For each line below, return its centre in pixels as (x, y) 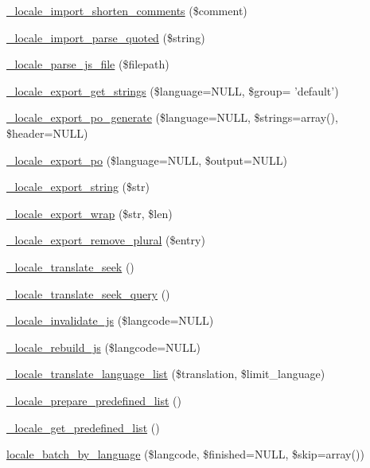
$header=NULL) (47, 133)
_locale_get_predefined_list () (83, 427)
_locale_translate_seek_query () (88, 293)
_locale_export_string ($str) (78, 187)
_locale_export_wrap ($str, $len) (90, 213)
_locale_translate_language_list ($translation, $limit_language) (166, 374)
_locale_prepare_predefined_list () (94, 400)
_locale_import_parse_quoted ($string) (106, 37)
